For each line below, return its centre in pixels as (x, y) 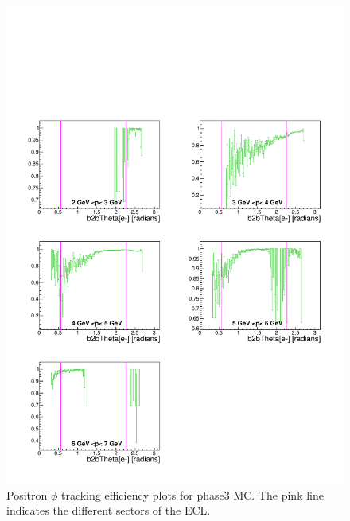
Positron (27, 494)
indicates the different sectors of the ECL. (109, 510)
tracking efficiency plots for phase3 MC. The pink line (192, 494)
